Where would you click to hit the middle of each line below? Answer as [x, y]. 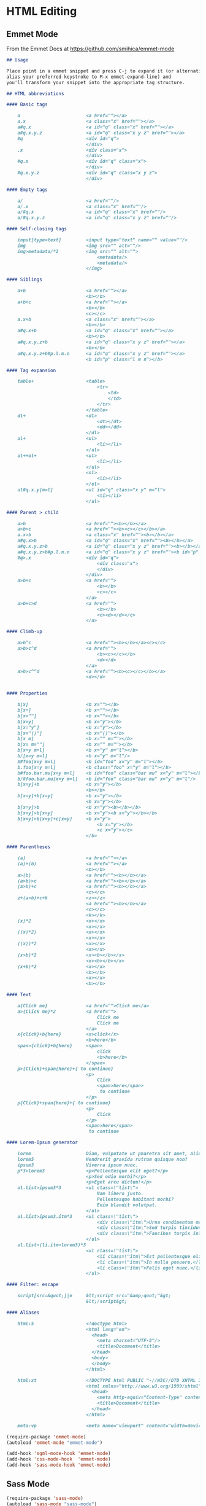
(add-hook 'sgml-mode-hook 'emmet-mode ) [59, 1454]
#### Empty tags [27, 189]
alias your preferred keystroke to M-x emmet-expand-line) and [89, 77]
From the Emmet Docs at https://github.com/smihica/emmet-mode [90, 49]
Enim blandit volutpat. [127, 1205]
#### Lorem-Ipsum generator [42, 1143]
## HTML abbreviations [35, 93]
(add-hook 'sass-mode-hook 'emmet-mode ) [59, 1465]
